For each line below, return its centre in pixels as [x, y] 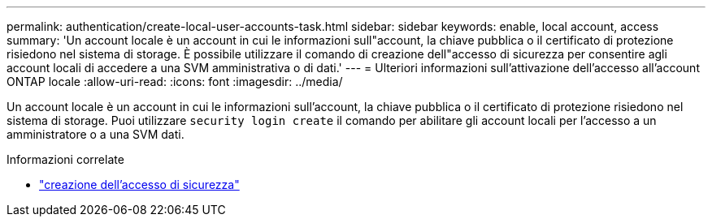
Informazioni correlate [65, 159]
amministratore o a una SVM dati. [96, 134]
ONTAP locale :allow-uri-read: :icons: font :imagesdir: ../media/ [175, 81]
